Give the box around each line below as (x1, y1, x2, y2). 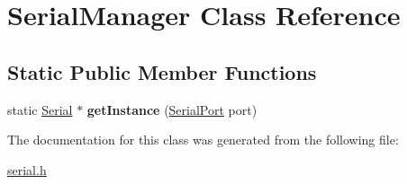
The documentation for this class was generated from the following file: (7, 130, 399, 149)
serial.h (7, 160, 47, 179)
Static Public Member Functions (7, 57, 317, 85)
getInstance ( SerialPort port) (86, 100, 258, 118)
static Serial (7, 100, 73, 118)
